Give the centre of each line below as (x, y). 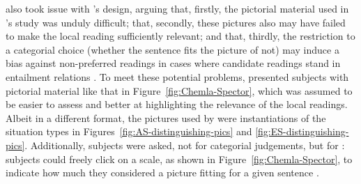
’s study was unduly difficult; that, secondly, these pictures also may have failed (176, 22)
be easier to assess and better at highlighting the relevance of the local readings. (177, 104)
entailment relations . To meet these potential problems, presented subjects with (177, 76)
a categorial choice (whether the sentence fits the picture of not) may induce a (172, 49)
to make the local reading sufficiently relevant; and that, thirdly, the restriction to (180, 36)
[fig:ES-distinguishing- (302, 131)
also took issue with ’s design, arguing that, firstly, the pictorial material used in (177, 8)
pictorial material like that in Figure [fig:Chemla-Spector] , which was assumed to (179, 90)
